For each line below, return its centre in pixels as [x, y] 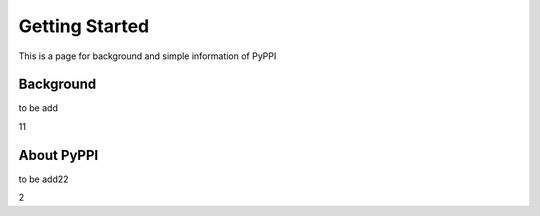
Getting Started [84, 26]
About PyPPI [58, 155]
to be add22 [43, 179]
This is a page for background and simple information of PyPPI [147, 56]
